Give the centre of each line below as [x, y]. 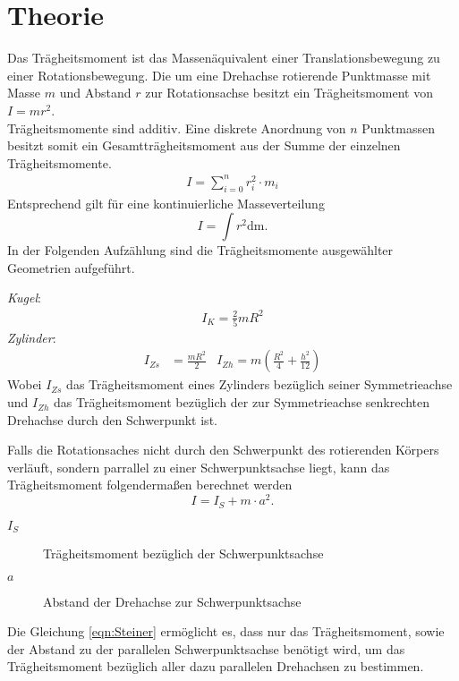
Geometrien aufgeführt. [71, 267]
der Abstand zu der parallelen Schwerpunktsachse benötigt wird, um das [206, 648]
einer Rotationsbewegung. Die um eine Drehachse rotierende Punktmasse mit [219, 75]
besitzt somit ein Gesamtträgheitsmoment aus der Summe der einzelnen [204, 145]
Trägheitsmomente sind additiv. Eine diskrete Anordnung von [177, 128]
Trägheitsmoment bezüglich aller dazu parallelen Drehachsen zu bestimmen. [216, 666]
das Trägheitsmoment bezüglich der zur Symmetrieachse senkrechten [242, 402]
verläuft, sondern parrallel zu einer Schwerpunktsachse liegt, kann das [199, 467]
